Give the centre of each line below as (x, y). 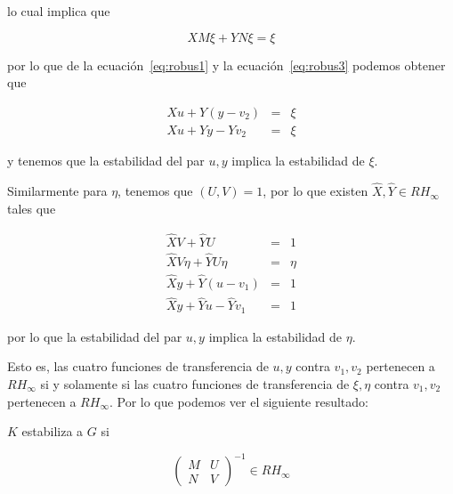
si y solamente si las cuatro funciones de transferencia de (195, 383)
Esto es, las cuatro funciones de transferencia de (138, 366)
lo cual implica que (59, 11)
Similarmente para (57, 191)
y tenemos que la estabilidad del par (106, 161)
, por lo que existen (315, 191)
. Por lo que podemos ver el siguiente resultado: (239, 401)
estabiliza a (53, 431)
